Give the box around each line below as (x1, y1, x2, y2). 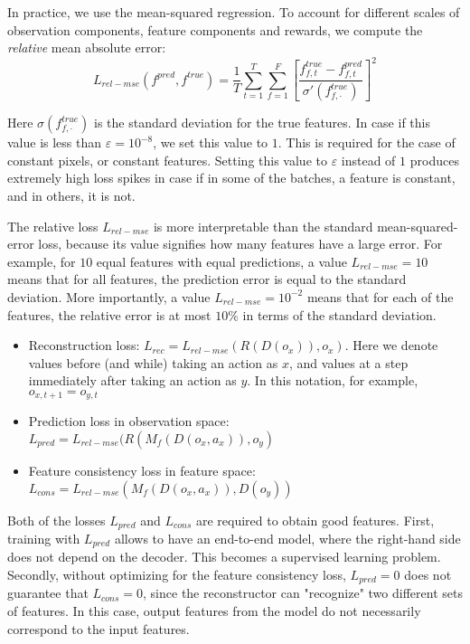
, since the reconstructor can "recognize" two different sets (143, 583, 463, 602)
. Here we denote (344, 336, 438, 355)
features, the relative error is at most (7, 305, 211, 324)
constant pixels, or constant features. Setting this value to (7, 150, 327, 169)
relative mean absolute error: (7, 38, 166, 57)
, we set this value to (153, 133, 268, 152)
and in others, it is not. (7, 185, 136, 204)
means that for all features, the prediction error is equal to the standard (7, 270, 407, 289)
